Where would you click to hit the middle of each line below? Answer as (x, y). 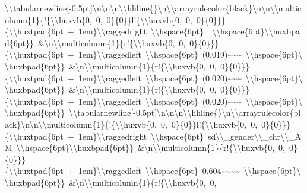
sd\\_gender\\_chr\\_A (254, 136)
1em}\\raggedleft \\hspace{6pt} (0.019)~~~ (160, 54)
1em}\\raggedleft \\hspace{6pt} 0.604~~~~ (159, 171)
